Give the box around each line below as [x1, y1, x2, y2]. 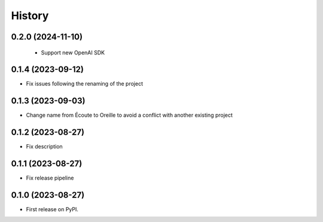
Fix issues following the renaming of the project [26, 80, 144, 87]
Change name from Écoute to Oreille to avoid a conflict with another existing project [26, 111, 233, 119]
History [11, 9, 49, 22]
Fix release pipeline [26, 174, 74, 182]
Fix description [26, 143, 63, 150]
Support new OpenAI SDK [41, 48, 105, 56]
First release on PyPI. [26, 206, 79, 213]
